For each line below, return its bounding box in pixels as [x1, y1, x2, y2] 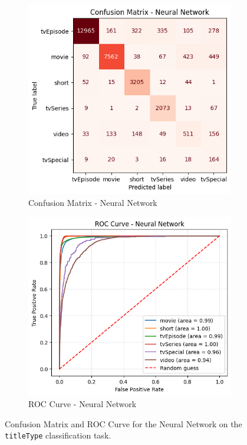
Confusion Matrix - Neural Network [28, 196, 157, 209]
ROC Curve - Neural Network [28, 398, 137, 410]
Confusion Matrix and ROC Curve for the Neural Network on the [5, 417, 242, 430]
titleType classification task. [5, 429, 111, 441]
